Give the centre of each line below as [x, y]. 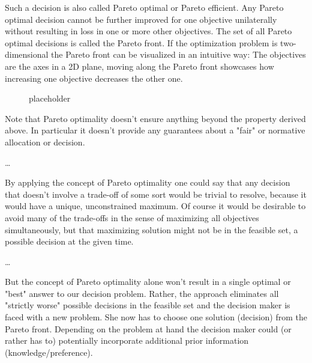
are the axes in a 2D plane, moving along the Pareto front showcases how [139, 66]
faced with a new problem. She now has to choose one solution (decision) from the [156, 317]
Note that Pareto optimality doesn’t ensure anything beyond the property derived [155, 118]
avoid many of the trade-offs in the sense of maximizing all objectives [132, 217]
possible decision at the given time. [69, 241]
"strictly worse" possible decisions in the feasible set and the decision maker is [148, 305]
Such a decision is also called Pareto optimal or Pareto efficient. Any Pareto [144, 7]
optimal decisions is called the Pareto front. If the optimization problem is [141, 42]
